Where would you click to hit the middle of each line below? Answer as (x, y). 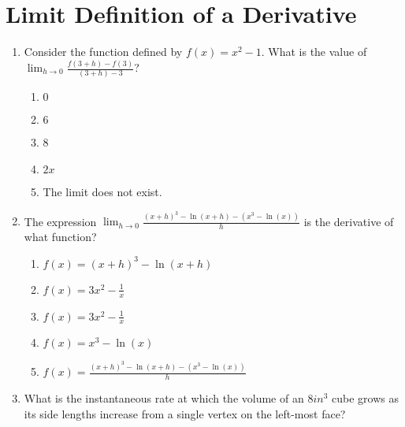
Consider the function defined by (103, 52)
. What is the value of (314, 52)
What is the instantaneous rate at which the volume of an (164, 398)
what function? (60, 237)
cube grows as (365, 398)
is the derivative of (349, 221)
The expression (60, 221)
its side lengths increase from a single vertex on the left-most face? (185, 413)
